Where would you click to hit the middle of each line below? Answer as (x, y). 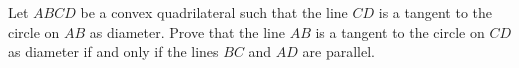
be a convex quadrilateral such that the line (214, 12)
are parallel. (338, 51)
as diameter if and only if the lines (113, 51)
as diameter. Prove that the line (187, 31)
